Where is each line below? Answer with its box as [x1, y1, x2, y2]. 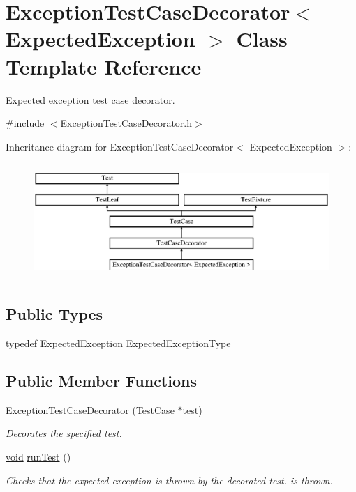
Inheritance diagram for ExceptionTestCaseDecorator [6, 139, 234, 153]
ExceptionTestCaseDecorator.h [60, 116, 193, 130]
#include [6, 116, 45, 130]
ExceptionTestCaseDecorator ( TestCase [6, 402, 175, 417]
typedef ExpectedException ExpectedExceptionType [6, 336, 231, 351]
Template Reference [6, 52, 202, 80]
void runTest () [6, 449, 71, 464]
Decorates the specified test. [6, 426, 122, 440]
